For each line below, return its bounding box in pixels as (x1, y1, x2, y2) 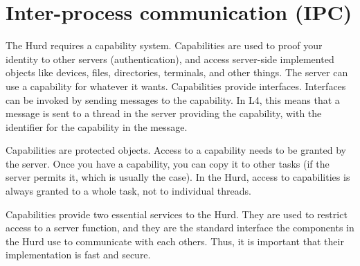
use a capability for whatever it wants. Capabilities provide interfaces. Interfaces (6, 78, 346, 93)
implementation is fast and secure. (6, 247, 151, 262)
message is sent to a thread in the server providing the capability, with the (6, 106, 322, 121)
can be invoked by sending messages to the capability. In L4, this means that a (6, 92, 340, 107)
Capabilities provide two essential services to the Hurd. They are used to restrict (6, 206, 348, 221)
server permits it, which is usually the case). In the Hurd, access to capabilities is (6, 170, 350, 184)
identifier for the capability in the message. (6, 119, 188, 134)
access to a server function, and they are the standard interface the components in (6, 220, 354, 235)
